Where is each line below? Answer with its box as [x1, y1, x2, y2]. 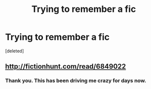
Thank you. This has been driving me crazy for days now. [5, 77, 147, 84]
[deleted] [5, 48, 24, 54]
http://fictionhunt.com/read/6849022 [5, 62, 126, 71]
